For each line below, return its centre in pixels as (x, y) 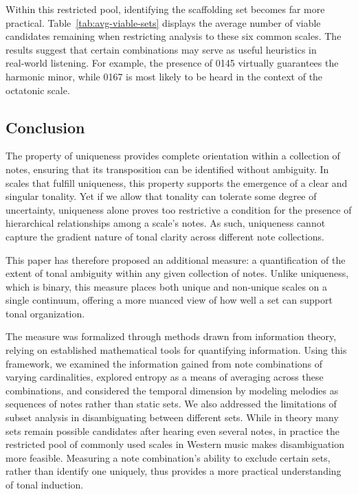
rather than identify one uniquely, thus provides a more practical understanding (174, 471)
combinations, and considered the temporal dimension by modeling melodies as (172, 390)
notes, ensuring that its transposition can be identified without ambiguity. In (167, 169)
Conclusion (45, 127)
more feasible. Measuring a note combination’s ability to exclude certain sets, (168, 457)
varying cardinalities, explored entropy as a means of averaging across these (165, 377)
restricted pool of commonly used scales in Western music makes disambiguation (175, 444)
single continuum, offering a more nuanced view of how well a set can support (169, 300)
